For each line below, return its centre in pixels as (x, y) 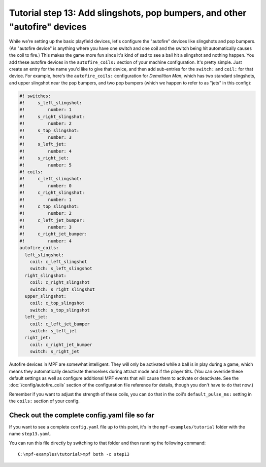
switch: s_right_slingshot (63, 289)
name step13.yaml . (30, 434)
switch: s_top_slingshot (60, 310)
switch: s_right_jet (55, 351)
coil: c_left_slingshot (58, 262)
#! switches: (35, 96)
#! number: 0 (46, 186)
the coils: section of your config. (44, 401)
